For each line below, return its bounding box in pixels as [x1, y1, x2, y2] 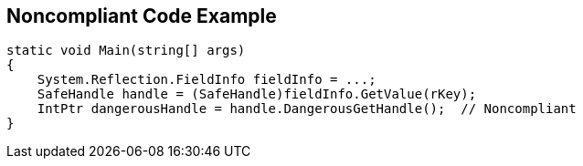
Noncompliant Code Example [6, 5, 277, 27]
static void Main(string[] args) [6, 43, 246, 58]
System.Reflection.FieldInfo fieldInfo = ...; [37, 72, 376, 88]
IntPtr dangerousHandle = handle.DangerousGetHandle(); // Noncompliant [37, 101, 577, 117]
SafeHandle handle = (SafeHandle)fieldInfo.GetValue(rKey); [37, 87, 477, 102]
